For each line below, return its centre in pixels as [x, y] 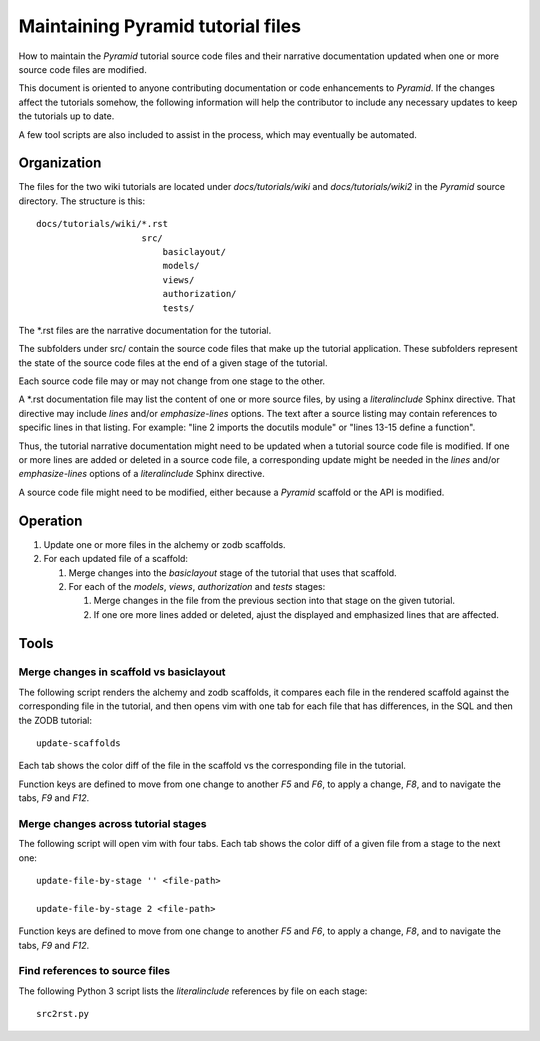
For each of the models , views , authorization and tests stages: [197, 586]
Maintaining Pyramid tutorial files [160, 26]
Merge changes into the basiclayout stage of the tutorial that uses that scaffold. [232, 572]
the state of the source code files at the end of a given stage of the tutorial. [173, 362]
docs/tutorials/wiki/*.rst [102, 224]
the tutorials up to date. [66, 116]
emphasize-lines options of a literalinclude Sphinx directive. [141, 474]
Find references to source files [94, 971]
